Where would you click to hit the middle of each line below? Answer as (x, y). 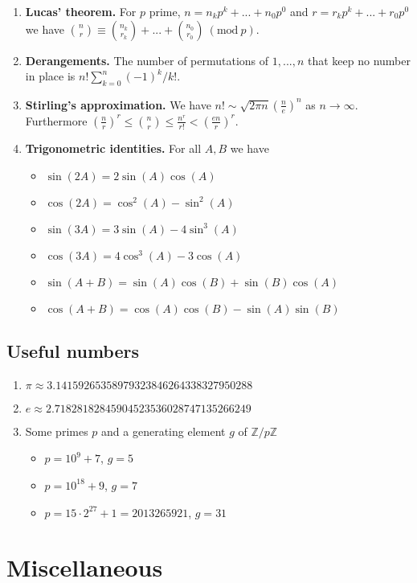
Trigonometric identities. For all (113, 148)
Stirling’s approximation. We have (118, 104)
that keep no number (359, 60)
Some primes (57, 431)
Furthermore (56, 120)
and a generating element (164, 431)
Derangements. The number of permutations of (147, 60)
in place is (50, 76)
